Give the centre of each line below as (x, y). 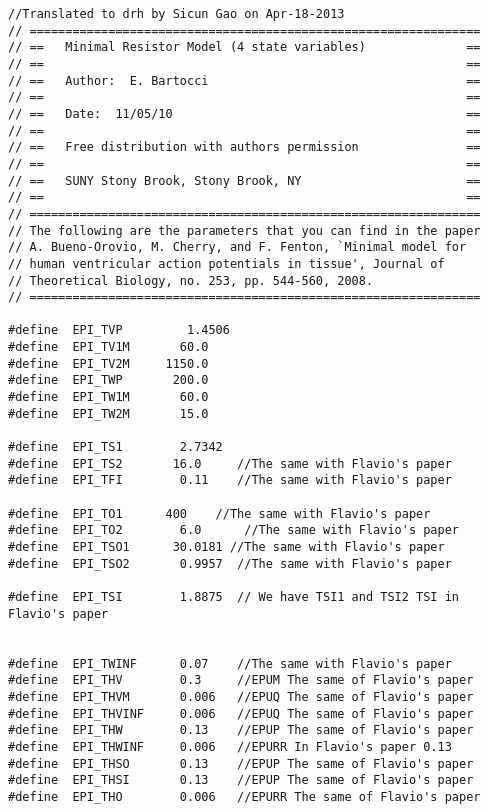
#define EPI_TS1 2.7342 (115, 447)
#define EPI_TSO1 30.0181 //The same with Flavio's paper (226, 547)
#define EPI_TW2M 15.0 (108, 413)
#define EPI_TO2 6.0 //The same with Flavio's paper (234, 530)
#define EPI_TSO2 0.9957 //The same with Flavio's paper (230, 563)
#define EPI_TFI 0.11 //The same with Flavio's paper (230, 480)
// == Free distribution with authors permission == (244, 147)
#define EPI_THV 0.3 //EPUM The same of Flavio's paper (241, 680)
